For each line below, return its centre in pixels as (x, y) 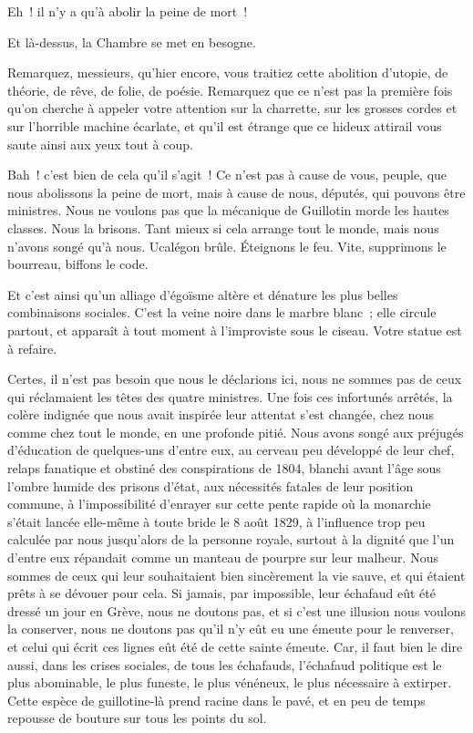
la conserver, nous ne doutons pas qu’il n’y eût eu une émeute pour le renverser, (231, 629)
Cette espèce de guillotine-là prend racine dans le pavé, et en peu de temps (216, 700)
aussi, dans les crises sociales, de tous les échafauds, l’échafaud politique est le (225, 664)
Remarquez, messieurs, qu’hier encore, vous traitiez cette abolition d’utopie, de (228, 72)
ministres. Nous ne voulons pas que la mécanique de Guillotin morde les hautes (228, 210)
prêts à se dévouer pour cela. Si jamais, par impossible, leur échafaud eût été (221, 593)
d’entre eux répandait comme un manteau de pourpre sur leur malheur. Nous (223, 557)
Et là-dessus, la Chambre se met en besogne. (132, 41)
